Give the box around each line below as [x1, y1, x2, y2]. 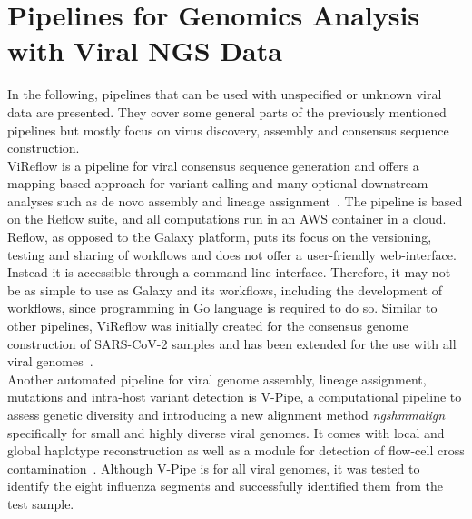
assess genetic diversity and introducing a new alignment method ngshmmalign [7, 405, 445, 424]
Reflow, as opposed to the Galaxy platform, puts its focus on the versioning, [7, 227, 432, 246]
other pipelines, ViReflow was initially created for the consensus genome [7, 316, 408, 335]
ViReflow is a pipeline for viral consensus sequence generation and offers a [7, 155, 419, 175]
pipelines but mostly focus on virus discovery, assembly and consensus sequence [7, 120, 449, 139]
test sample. [7, 494, 74, 513]
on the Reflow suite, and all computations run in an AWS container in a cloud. [7, 209, 447, 228]
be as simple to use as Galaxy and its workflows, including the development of [7, 280, 442, 299]
